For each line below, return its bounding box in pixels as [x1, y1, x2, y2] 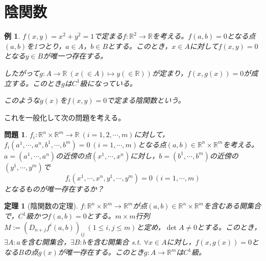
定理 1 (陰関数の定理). [4, 200, 78, 211]
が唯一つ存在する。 [43, 50, 108, 61]
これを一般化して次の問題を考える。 [4, 112, 126, 122]
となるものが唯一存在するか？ [4, 183, 104, 194]
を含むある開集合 [204, 200, 261, 211]
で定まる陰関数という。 [107, 95, 185, 106]
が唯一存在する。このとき [58, 247, 144, 257]
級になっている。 [80, 77, 137, 88]
